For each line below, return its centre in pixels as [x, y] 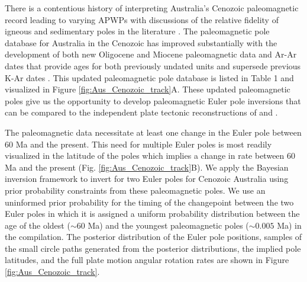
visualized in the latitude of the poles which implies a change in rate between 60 [150, 156]
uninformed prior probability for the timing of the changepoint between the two [149, 202]
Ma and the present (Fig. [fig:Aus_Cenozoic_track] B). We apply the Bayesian [147, 167]
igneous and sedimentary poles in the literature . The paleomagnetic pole [137, 31]
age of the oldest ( [38, 225]
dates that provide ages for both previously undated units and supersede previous [153, 65]
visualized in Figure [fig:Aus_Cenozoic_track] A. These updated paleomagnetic [148, 89]
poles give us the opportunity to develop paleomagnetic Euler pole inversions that [153, 100]
